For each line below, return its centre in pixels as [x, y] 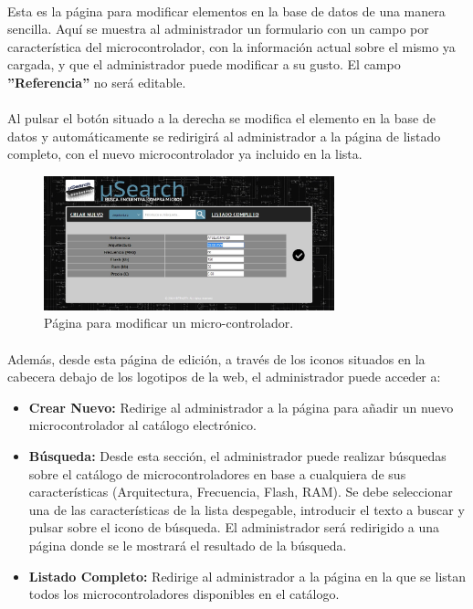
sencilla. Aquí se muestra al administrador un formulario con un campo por [218, 29]
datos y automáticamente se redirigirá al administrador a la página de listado [224, 136]
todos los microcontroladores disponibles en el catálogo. [184, 594]
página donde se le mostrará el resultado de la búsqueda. [188, 545]
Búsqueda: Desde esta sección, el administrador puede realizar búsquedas [237, 455]
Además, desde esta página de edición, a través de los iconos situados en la [216, 358]
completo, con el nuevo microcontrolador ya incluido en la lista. [185, 154]
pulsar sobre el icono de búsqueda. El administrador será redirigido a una [234, 527]
